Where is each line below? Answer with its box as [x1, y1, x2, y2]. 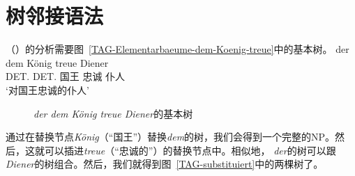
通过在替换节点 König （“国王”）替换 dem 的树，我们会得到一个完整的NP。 [6, 129, 335, 144]
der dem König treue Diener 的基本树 [33, 106, 193, 120]
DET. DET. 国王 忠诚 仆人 [6, 69, 126, 83]
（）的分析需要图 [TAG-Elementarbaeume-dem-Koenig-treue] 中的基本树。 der [6, 42, 349, 56]
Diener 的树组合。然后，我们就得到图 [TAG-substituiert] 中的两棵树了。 [6, 157, 324, 171]
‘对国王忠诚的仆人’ [6, 82, 89, 97]
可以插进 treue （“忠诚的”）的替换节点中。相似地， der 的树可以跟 [44, 143, 336, 157]
